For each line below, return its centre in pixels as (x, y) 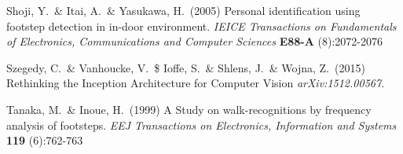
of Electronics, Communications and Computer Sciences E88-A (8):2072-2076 (194, 41)
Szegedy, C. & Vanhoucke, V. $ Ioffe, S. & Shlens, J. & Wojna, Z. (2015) (186, 67)
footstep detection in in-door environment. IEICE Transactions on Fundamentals (201, 26)
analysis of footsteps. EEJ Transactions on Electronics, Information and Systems (201, 125)
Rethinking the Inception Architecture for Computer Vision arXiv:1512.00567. (196, 83)
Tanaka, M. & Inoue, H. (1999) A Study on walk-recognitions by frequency (189, 109)
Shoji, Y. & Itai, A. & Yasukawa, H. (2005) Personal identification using (183, 10)
